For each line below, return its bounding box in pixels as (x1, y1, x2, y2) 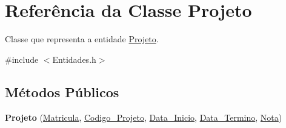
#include (5, 53, 39, 65)
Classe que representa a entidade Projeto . (5, 33, 159, 45)
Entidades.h (52, 53, 96, 65)
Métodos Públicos (5, 82, 119, 101)
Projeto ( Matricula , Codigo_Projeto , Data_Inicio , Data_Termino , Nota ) (5, 110, 282, 123)
